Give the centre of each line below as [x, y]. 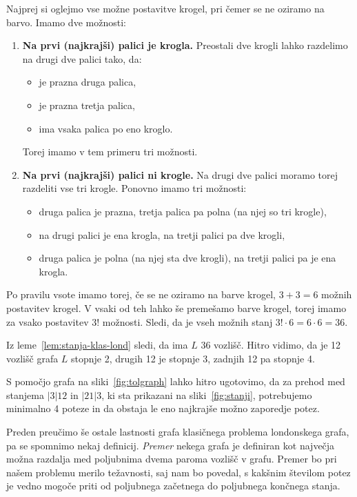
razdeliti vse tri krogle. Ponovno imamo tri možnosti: [134, 188]
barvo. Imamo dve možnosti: [66, 22]
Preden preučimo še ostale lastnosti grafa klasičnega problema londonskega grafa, [178, 432]
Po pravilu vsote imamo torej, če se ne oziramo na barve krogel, [141, 294]
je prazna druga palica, [88, 82]
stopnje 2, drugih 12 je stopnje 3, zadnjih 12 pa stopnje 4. [193, 358]
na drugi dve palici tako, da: [82, 58]
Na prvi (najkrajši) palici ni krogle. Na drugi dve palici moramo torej [180, 174]
